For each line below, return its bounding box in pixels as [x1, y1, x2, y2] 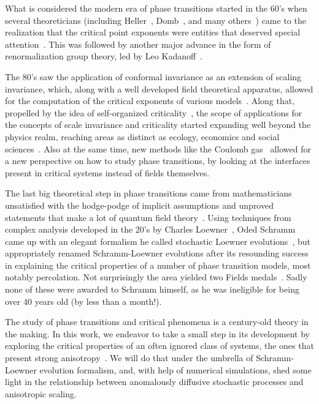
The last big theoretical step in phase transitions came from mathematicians [5, 187, 292, 200]
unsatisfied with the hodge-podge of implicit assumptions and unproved [5, 198, 274, 211]
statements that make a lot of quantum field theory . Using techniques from [5, 211, 291, 223]
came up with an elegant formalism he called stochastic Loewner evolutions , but [5, 234, 310, 247]
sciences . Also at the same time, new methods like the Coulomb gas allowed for [5, 142, 311, 155]
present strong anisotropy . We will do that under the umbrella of [5, 351, 253, 364]
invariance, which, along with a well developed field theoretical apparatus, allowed [5, 82, 313, 95]
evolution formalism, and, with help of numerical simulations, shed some [39, 363, 312, 376]
